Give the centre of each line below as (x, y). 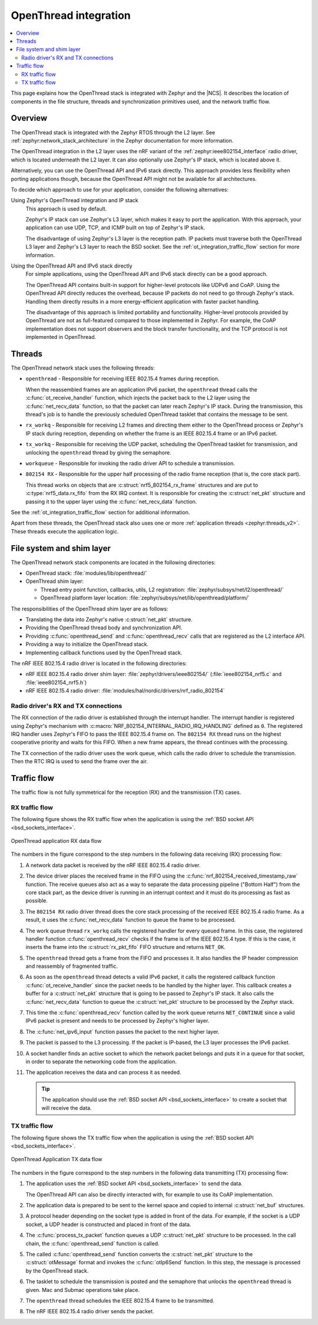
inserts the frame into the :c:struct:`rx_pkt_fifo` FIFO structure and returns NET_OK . (126, 947)
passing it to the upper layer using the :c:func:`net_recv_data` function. (111, 502)
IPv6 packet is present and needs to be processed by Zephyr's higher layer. (117, 1021)
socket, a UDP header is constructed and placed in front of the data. (108, 1224)
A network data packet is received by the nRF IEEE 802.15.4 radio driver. (113, 865)
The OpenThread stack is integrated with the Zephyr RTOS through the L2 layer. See (113, 132)
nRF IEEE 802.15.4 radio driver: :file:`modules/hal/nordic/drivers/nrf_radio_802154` (125, 691)
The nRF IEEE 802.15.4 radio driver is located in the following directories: (99, 663)
